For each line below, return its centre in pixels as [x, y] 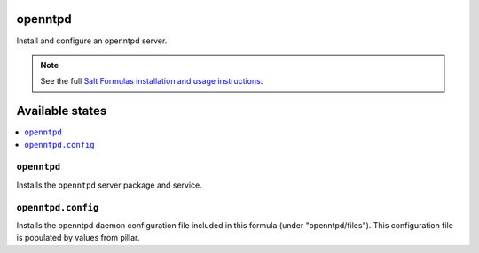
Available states [62, 111]
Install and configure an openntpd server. [92, 41]
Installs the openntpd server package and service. [110, 185]
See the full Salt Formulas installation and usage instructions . [152, 81]
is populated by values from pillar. [78, 238]
